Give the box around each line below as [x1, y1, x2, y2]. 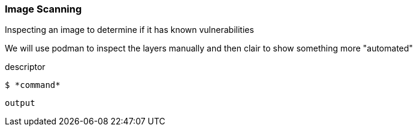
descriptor [5, 62, 46, 72]
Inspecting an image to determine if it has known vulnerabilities [5, 25, 254, 35]
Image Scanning [5, 3, 82, 15]
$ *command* [5, 80, 61, 90]
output [5, 98, 35, 108]
